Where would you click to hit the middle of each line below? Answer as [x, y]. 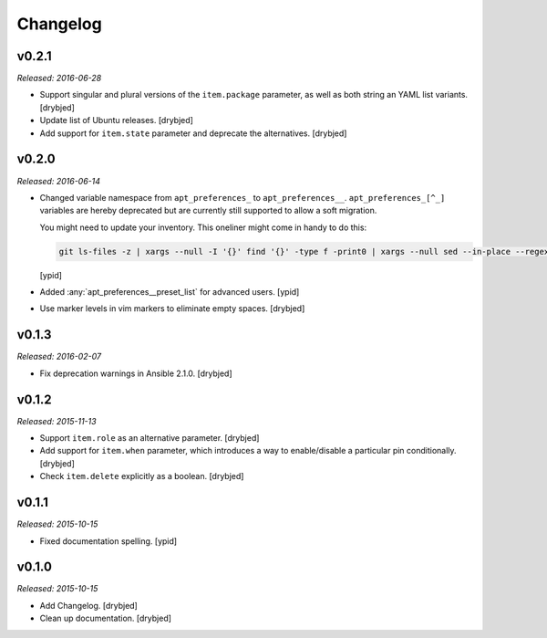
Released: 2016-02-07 [59, 357]
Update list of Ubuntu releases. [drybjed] [116, 120]
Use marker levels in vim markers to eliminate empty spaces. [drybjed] [172, 309]
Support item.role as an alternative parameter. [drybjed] [150, 438]
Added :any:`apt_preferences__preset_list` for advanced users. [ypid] [170, 292]
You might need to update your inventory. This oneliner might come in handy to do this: [203, 227]
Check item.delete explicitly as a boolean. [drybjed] [142, 476]
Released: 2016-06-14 [58, 181]
